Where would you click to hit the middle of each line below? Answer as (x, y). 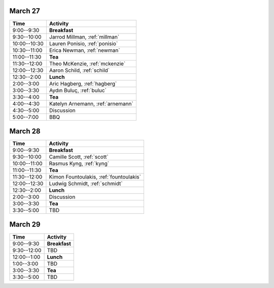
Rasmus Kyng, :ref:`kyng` (79, 164)
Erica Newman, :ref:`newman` (84, 50)
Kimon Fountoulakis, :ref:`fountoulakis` (95, 177)
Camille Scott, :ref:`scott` (79, 157)
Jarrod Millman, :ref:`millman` (84, 37)
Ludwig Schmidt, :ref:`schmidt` (86, 184)
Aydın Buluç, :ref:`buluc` (78, 90)
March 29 (25, 225)
